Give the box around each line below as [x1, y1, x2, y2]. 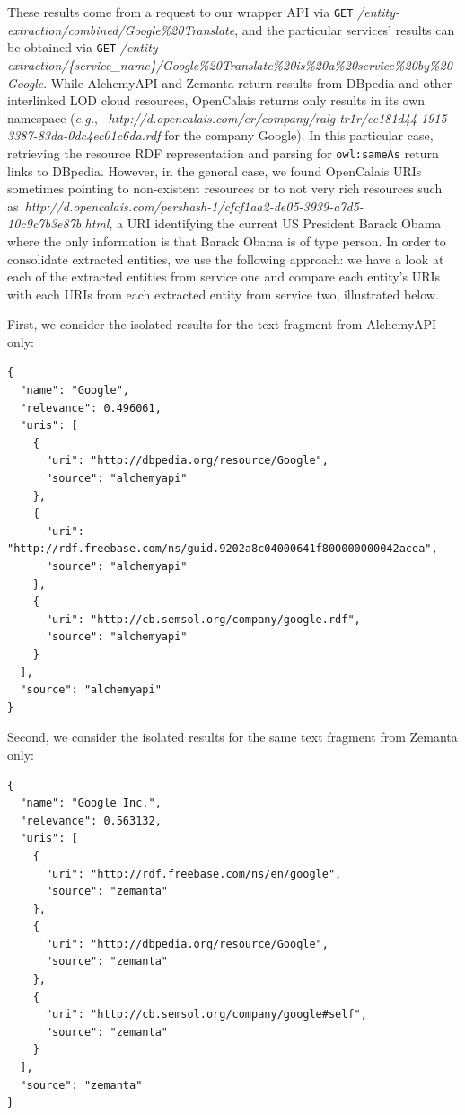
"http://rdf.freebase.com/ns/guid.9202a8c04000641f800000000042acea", [7, 542, 438, 556]
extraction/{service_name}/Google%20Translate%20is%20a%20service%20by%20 [7, 55, 452, 74]
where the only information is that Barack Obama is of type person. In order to [7, 231, 446, 250]
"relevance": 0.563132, [20, 814, 162, 827]
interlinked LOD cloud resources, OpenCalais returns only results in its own [7, 91, 426, 110]
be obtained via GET [7, 38, 117, 57]
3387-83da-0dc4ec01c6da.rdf [7, 126, 161, 145]
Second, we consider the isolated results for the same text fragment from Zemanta [7, 727, 458, 746]
